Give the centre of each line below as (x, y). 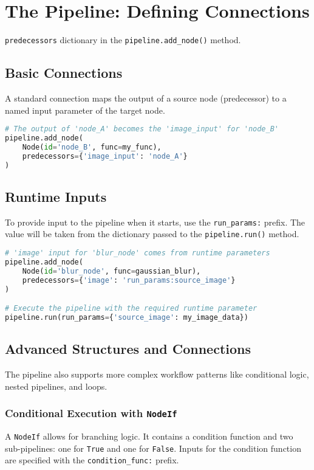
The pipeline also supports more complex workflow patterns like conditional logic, (157, 374)
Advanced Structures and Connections (128, 349)
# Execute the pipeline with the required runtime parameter (131, 309)
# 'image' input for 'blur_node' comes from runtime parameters (138, 253)
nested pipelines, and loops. (56, 386)
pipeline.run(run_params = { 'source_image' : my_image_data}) (127, 317)
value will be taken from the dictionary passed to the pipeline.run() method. (152, 234)
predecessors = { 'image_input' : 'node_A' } (105, 156)
